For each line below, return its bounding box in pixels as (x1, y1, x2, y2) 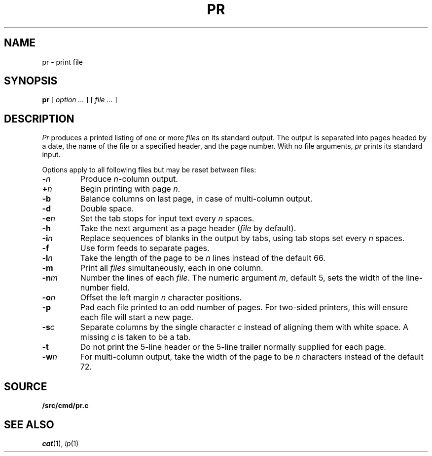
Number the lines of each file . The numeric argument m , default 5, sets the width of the (80, 273, 404, 283)
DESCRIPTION (4, 112, 74, 125)
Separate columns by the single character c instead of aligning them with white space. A (80, 322, 409, 332)
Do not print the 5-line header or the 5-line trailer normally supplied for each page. (80, 342, 386, 352)
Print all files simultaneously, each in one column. (80, 263, 263, 273)
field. (111, 283, 130, 293)
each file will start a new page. (80, 312, 194, 323)
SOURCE (4, 380, 47, 393)
